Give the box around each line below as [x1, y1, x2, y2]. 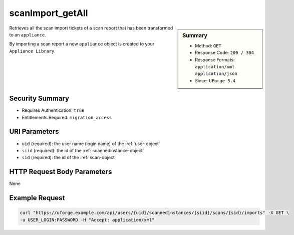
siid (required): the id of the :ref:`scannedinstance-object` [22, 147, 145, 153]
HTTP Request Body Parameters [9, 168, 112, 176]
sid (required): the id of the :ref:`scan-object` [22, 155, 116, 161]
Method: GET [195, 42, 221, 48]
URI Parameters [9, 127, 60, 136]
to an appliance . [9, 31, 46, 37]
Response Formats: [195, 56, 235, 62]
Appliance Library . [9, 48, 56, 54]
